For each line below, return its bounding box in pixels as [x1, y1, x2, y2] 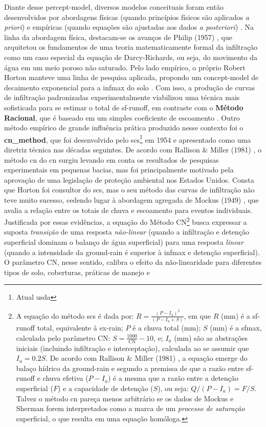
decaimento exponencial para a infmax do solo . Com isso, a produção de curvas [4, 82, 255, 92]
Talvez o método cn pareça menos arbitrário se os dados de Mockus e [16, 393, 234, 403]
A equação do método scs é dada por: [16, 310, 134, 321]
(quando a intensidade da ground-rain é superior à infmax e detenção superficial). [4, 246, 260, 257]
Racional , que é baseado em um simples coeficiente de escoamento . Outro [4, 112, 240, 123]
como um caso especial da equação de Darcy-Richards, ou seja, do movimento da [4, 51, 257, 62]
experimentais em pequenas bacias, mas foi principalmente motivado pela [4, 164, 234, 175]
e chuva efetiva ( [37, 373, 88, 383]
